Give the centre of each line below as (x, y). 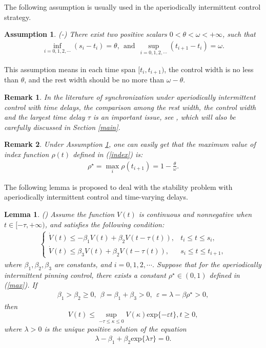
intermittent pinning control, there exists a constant (85, 275)
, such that (239, 34)
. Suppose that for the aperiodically (207, 264)
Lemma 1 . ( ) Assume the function (59, 214)
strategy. (18, 17)
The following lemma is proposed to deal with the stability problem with (118, 187)
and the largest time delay (45, 117)
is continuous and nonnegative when (195, 214)
